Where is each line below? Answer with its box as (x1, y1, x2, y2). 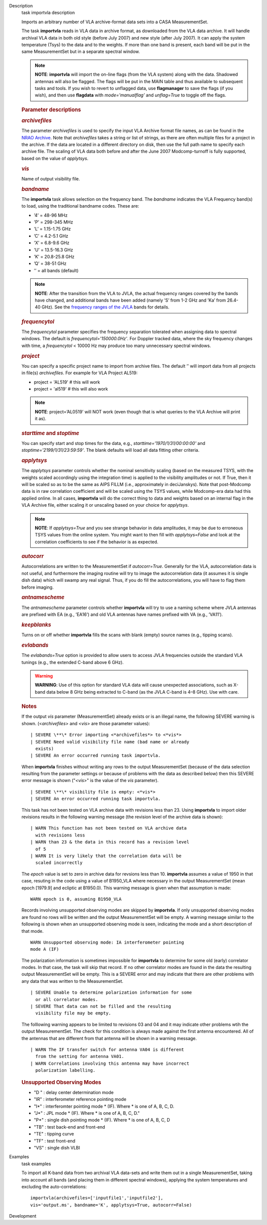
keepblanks (21, 621, 51, 628)
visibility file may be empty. (35, 1010, 111, 1016)
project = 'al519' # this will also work (34, 386, 108, 392)
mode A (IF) (30, 947, 59, 952)
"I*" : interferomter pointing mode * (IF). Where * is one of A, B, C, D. (34, 1103, 175, 1109)
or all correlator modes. (35, 997, 98, 1002)
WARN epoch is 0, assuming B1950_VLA (30, 896, 122, 902)
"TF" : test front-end (34, 1137, 76, 1144)
